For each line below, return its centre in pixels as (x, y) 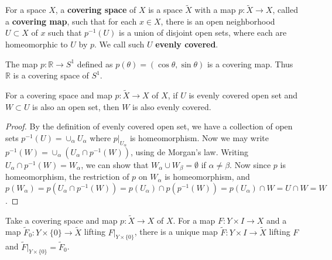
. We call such (119, 44)
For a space (26, 10)
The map (22, 64)
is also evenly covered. (172, 106)
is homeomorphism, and (207, 177)
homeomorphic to (37, 44)
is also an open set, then (76, 106)
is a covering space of (51, 75)
